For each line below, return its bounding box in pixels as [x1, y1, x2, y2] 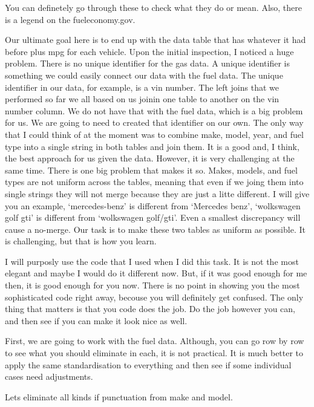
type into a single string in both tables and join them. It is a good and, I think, [5, 140, 299, 152]
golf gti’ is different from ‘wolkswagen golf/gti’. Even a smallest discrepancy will [5, 211, 301, 224]
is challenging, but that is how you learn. [5, 235, 157, 247]
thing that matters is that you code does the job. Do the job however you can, [5, 302, 295, 315]
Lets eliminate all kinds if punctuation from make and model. [5, 390, 233, 403]
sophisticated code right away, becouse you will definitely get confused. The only [5, 290, 304, 303]
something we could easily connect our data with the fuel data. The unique [5, 68, 283, 81]
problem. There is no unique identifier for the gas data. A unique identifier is [5, 57, 290, 70]
